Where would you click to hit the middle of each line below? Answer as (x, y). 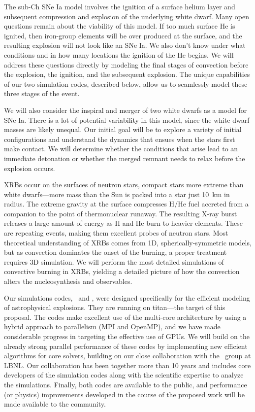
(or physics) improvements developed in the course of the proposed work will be (125, 394)
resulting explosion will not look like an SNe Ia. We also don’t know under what (125, 45)
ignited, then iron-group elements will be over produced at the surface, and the (123, 35)
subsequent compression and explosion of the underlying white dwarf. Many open (127, 16)
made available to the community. (55, 404)
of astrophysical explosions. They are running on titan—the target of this (115, 307)
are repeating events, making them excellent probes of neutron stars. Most (116, 233)
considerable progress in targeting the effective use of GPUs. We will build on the (127, 336)
